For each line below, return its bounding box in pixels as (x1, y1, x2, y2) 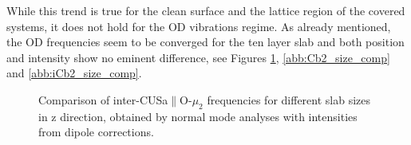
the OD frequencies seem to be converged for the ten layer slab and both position (6, 33, 405, 50)
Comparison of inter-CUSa (38, 91, 168, 108)
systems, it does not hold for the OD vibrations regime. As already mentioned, (6, 18, 391, 34)
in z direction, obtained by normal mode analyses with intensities (38, 108, 358, 124)
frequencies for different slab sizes (207, 91, 371, 108)
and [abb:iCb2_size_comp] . (6, 65, 142, 81)
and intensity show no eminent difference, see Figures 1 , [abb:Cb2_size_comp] (6, 49, 390, 65)
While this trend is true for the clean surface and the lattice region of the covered (6, 2, 405, 18)
